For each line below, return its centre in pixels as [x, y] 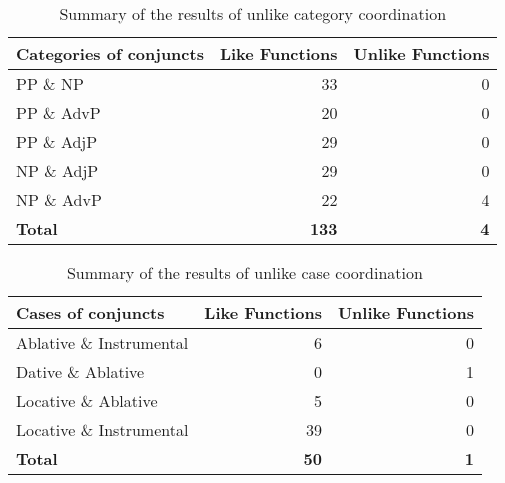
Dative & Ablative [80, 371]
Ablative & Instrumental [102, 342]
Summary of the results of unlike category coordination [253, 13]
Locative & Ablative [87, 400]
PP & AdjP [57, 141]
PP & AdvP [58, 112]
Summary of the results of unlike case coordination [244, 272]
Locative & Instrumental [102, 429]
